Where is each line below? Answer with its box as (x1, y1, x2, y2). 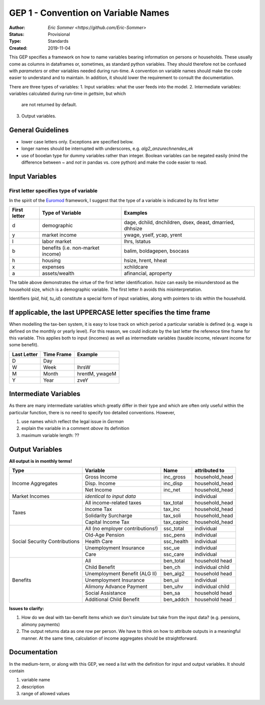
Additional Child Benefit (85, 596, 140, 603)
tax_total (163, 499, 184, 506)
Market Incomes (12, 493, 50, 500)
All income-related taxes (85, 499, 142, 506)
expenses (42, 263, 65, 270)
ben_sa (163, 590, 180, 596)
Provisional (48, 31, 71, 37)
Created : (9, 45, 28, 51)
